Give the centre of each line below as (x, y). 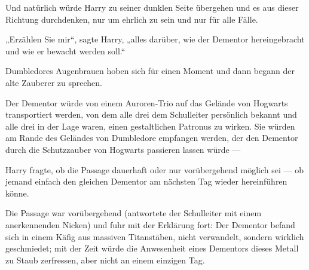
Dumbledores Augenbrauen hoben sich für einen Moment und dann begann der (150, 71)
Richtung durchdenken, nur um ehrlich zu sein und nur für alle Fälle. (132, 19)
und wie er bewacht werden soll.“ (65, 50)
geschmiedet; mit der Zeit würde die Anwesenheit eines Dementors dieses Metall (152, 248)
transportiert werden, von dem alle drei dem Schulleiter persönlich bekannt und (151, 114)
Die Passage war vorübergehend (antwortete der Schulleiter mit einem (134, 213)
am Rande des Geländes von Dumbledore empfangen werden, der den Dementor (152, 138)
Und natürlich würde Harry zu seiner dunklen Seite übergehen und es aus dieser (152, 7)
